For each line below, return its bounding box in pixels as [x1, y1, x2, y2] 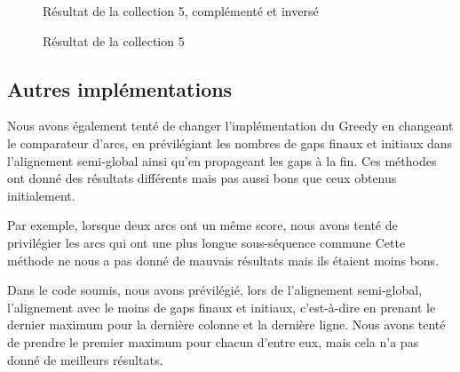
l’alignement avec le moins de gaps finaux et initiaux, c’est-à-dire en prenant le [7, 297, 436, 316]
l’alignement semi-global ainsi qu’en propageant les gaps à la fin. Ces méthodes [7, 151, 437, 170]
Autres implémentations [7, 75, 233, 102]
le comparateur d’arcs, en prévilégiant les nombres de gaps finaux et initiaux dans [7, 133, 453, 152]
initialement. [7, 186, 75, 204]
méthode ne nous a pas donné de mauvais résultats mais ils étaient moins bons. [7, 250, 440, 269]
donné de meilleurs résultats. [7, 350, 163, 368]
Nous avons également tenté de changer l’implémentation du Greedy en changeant [7, 116, 454, 135]
